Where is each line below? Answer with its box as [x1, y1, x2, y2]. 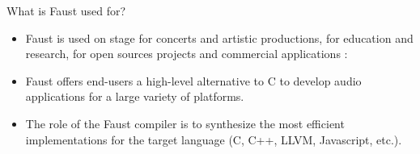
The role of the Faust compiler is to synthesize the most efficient [25, 114, 345, 131]
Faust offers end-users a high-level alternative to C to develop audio [25, 72, 362, 89]
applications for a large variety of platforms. [25, 88, 244, 105]
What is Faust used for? [6, 2, 126, 19]
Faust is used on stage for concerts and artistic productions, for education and [25, 29, 414, 46]
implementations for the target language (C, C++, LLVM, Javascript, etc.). [25, 131, 402, 148]
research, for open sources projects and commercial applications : [25, 45, 348, 62]
